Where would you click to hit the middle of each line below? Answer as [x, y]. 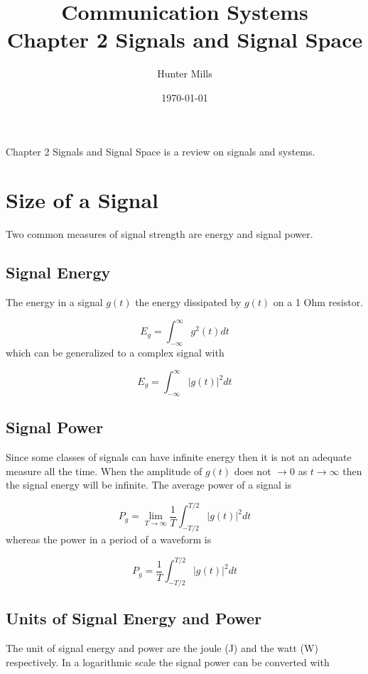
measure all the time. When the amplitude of [104, 471]
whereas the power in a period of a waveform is [109, 539]
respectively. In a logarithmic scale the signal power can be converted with [168, 662]
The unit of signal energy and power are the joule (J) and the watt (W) [162, 648]
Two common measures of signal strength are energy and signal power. [159, 234]
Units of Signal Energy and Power [134, 618]
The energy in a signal [54, 302]
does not [253, 471]
